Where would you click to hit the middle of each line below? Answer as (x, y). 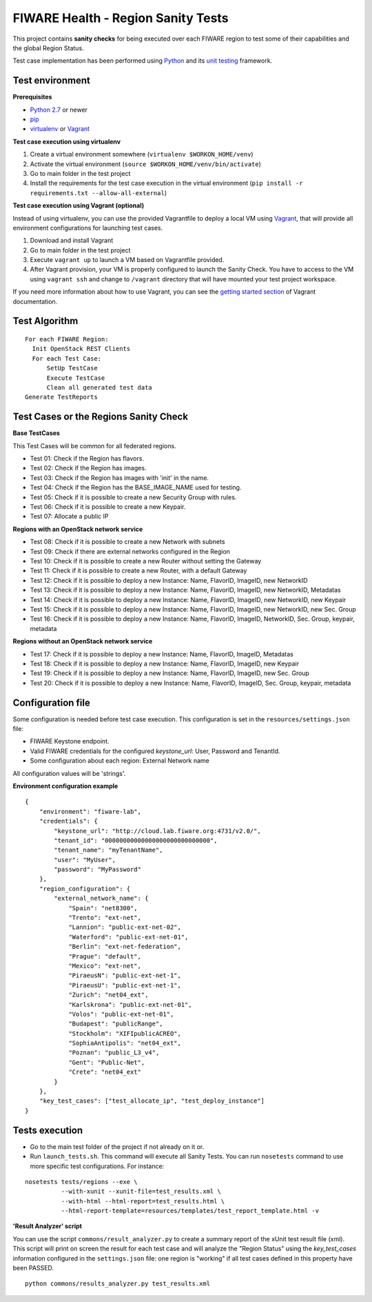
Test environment (52, 80)
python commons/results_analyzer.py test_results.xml (117, 1284)
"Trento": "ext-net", (105, 918)
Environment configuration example (65, 785)
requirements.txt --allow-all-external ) (98, 192)
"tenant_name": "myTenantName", (108, 850)
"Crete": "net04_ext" (105, 1072)
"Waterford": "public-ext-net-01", (128, 937)
